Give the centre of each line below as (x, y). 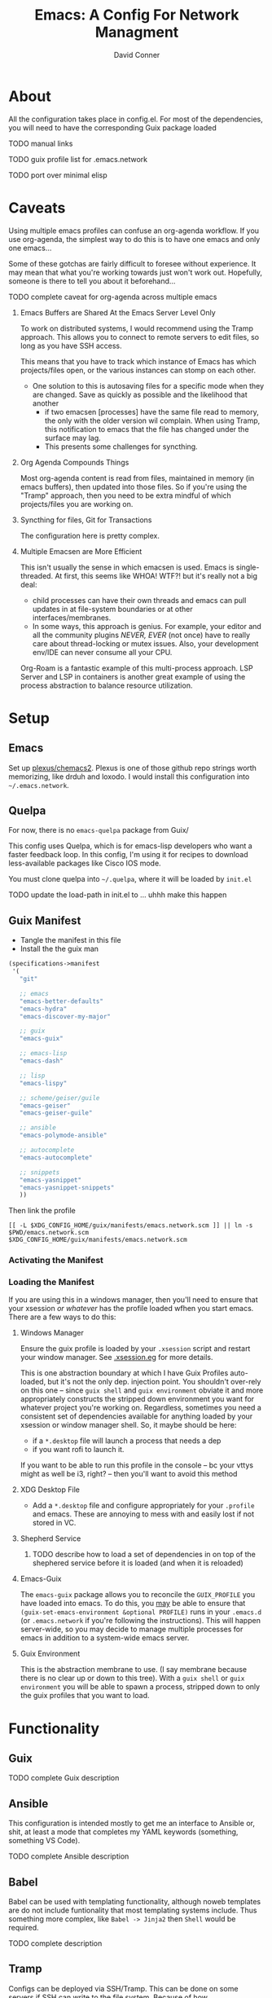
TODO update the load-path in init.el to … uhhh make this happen (118, 895)
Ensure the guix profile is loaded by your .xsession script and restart (135, 1349)
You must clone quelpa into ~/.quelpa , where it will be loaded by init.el (130, 879)
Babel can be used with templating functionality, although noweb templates (135, 1902)
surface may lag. (73, 438)
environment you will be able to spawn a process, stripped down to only (140, 1687)
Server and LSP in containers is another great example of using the (133, 676)
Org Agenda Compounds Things (75, 462)
